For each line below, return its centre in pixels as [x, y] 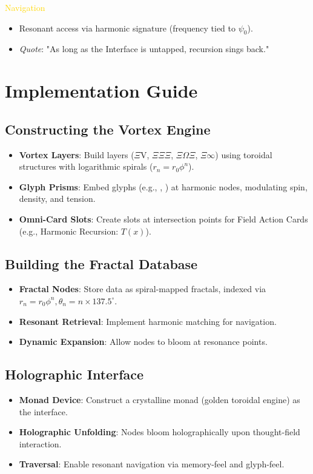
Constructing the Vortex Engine [108, 129]
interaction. [40, 443]
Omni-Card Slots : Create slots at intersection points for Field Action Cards [163, 219]
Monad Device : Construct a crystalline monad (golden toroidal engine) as [160, 399]
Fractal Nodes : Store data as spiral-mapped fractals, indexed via [143, 289]
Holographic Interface [74, 374]
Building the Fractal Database [101, 263]
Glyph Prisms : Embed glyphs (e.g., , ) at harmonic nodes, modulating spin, [163, 186]
